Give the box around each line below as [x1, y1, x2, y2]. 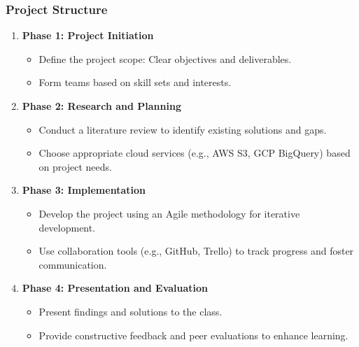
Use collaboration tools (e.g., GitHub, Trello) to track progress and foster [38, 243, 354, 258]
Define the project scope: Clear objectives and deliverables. [38, 51, 292, 66]
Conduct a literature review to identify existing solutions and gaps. [38, 122, 327, 136]
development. [38, 220, 96, 234]
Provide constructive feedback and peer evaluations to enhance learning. [38, 327, 349, 342]
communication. [38, 257, 107, 271]
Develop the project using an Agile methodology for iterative [38, 206, 300, 220]
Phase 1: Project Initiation [22, 28, 154, 43]
